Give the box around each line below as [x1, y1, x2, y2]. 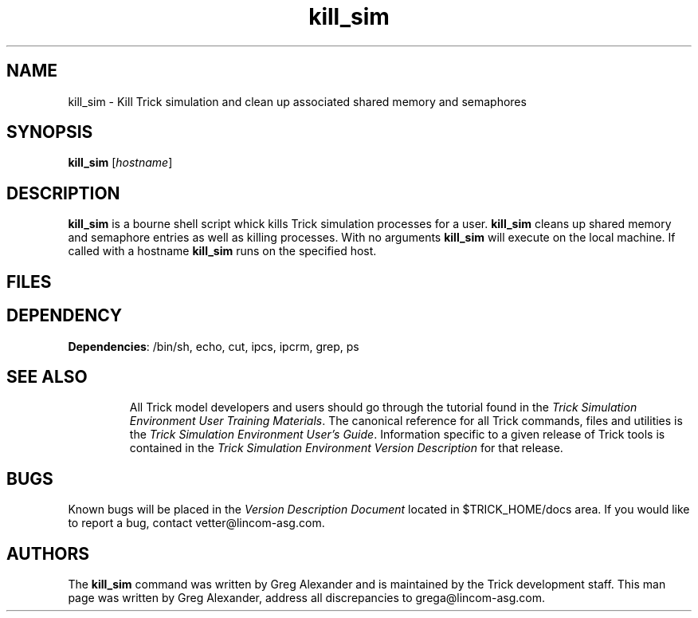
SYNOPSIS [6, 122, 93, 143]
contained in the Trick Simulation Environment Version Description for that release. [129, 441, 563, 455]
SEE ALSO [6, 366, 88, 387]
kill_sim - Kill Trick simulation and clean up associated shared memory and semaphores [68, 94, 527, 108]
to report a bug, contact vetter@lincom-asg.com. [68, 516, 325, 530]
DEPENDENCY [6, 305, 123, 326]
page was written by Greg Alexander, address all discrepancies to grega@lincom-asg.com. [68, 591, 545, 605]
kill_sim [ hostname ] [68, 155, 173, 170]
